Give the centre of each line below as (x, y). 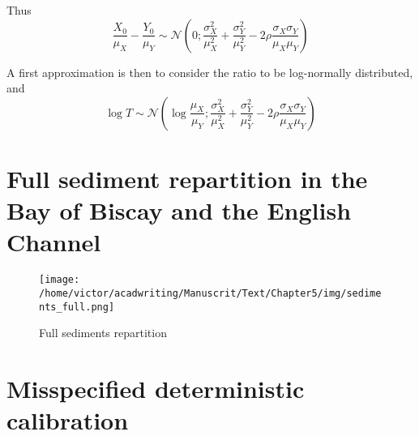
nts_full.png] (77, 307)
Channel (54, 242)
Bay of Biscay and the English (179, 210)
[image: (60, 280)
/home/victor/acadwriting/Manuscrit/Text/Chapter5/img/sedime (210, 293)
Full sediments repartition (103, 333)
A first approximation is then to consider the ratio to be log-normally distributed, (210, 72)
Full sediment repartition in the (187, 178)
